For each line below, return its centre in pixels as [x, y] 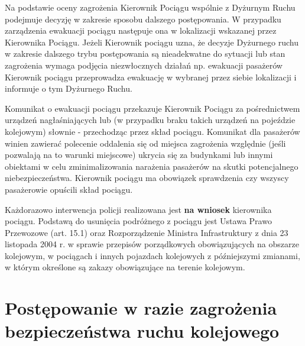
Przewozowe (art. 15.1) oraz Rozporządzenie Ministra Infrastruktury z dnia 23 [147, 232]
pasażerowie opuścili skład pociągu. [69, 189]
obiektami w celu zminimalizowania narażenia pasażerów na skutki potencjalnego [152, 166]
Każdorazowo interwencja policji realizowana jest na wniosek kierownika [138, 209]
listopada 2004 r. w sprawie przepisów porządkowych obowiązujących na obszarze [152, 244]
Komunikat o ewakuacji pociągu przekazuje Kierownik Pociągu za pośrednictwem [152, 108]
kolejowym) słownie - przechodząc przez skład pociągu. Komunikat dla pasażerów [152, 131]
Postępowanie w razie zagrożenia [141, 308]
